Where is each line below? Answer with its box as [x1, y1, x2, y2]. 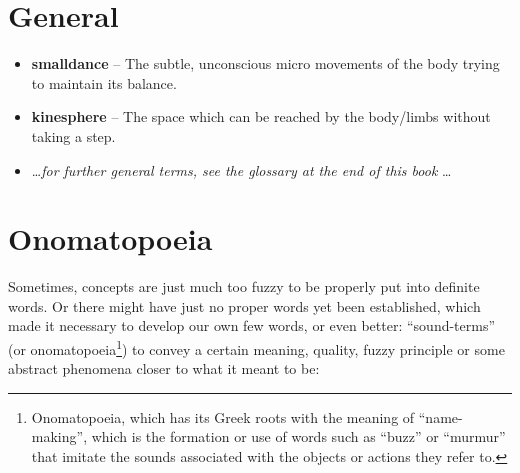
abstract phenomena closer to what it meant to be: [8, 358, 320, 379]
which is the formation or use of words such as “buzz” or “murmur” [91, 426, 506, 447]
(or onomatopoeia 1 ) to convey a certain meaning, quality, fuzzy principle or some [8, 336, 505, 359]
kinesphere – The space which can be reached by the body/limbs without [31, 106, 491, 127]
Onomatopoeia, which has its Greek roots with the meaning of [31, 406, 415, 427]
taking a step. [31, 125, 116, 146]
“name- [418, 406, 463, 427]
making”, [31, 426, 88, 447]
